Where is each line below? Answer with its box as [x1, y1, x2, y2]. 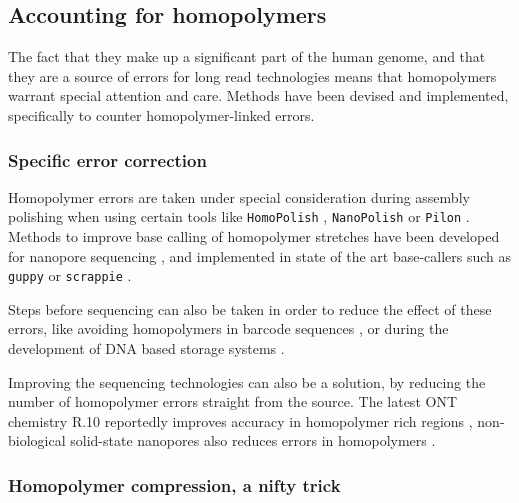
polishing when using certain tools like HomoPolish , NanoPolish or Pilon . [8, 206, 470, 227]
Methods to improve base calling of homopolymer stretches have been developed [8, 226, 500, 247]
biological [8, 430, 66, 451]
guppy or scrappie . [8, 265, 132, 286]
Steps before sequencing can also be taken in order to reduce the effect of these [8, 298, 492, 319]
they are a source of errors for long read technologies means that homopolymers [8, 65, 497, 86]
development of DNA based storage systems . [8, 338, 285, 359]
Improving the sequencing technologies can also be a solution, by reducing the [8, 371, 486, 392]
